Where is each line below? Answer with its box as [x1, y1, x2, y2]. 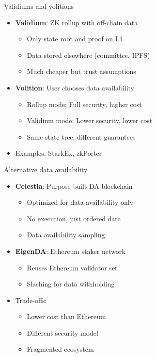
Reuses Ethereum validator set [27, 262, 118, 272]
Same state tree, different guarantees [27, 131, 136, 142]
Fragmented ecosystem [27, 344, 94, 354]
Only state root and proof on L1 [27, 34, 123, 44]
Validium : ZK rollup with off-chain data [15, 17, 138, 27]
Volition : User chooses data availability [15, 82, 134, 92]
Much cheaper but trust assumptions [27, 66, 136, 76]
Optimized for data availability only [27, 197, 134, 207]
